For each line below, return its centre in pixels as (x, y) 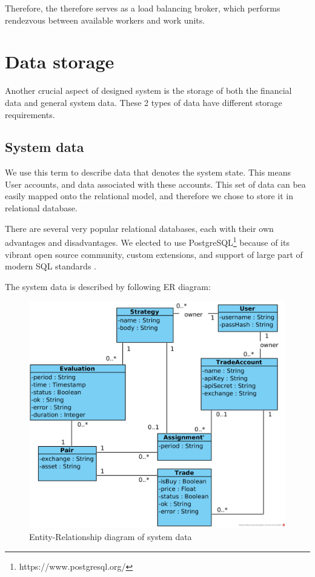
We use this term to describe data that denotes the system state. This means (148, 172)
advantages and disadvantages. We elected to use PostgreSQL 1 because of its (147, 241)
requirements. (30, 114)
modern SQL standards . (51, 266)
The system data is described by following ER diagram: (108, 286)
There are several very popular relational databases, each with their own (139, 228)
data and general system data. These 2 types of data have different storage (144, 102)
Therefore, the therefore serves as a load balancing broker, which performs (143, 8)
